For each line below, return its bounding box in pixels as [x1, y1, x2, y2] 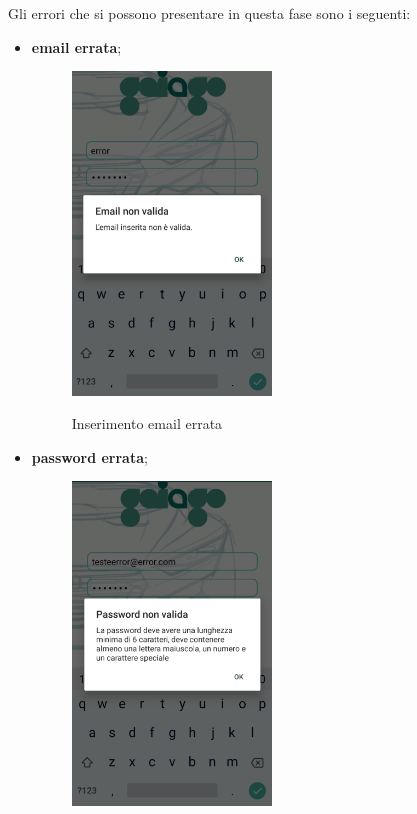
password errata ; [31, 446, 148, 467]
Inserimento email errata [71, 413, 223, 434]
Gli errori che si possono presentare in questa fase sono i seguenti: [8, 3, 411, 23]
